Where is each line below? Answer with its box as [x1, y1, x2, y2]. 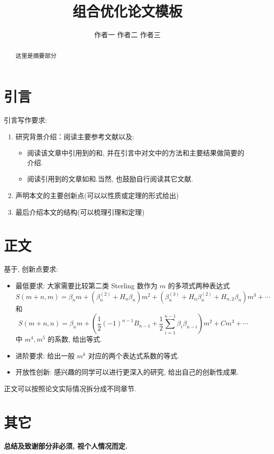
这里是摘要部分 [15, 51, 57, 59]
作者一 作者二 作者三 [94, 29, 161, 40]
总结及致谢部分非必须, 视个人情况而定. [4, 440, 128, 451]
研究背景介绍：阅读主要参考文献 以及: [15, 131, 134, 141]
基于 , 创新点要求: [4, 264, 58, 274]
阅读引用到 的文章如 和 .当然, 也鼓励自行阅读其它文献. [27, 174, 193, 184]
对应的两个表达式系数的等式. [88, 350, 179, 360]
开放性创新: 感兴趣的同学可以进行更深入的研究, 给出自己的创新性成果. [15, 367, 239, 377]
